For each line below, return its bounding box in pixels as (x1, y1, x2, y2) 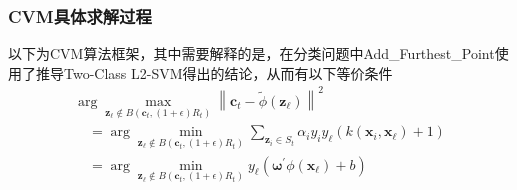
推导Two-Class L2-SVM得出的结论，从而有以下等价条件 (35, 62, 393, 83)
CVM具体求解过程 (8, 3, 152, 28)
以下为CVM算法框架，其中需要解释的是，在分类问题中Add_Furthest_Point (8, 43, 495, 64)
